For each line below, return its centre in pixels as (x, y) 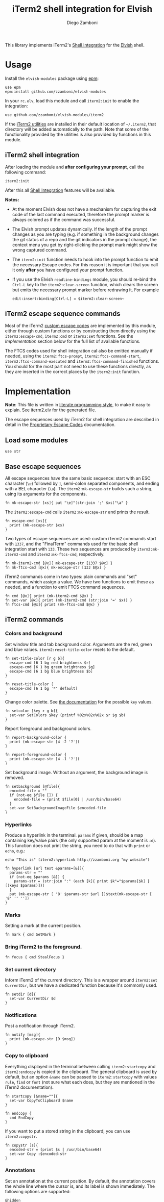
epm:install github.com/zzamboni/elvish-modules (56, 92)
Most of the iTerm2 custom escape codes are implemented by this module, (81, 326)
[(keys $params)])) (25, 886)
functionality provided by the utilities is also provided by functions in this (78, 134)
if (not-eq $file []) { (34, 795)
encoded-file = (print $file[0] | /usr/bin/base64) (68, 799)
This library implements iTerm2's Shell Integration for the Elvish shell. (75, 45)
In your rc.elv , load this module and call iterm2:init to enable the (72, 100)
